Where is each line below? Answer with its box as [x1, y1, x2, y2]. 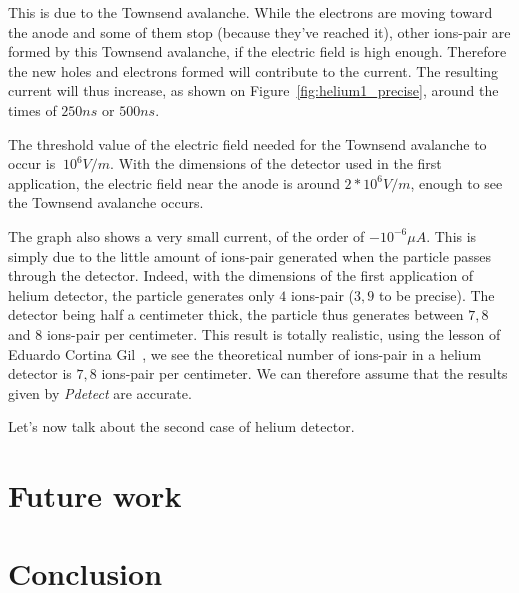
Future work [8, 475, 182, 516]
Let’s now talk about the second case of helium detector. [8, 416, 355, 437]
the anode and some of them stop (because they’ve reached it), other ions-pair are [8, 21, 511, 42]
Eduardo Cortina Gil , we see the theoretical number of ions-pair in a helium [8, 343, 482, 364]
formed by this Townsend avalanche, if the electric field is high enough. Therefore [8, 41, 507, 62]
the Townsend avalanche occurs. [8, 192, 204, 213]
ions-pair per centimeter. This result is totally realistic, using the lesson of [46, 323, 501, 344]
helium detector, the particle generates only [8, 284, 275, 305]
